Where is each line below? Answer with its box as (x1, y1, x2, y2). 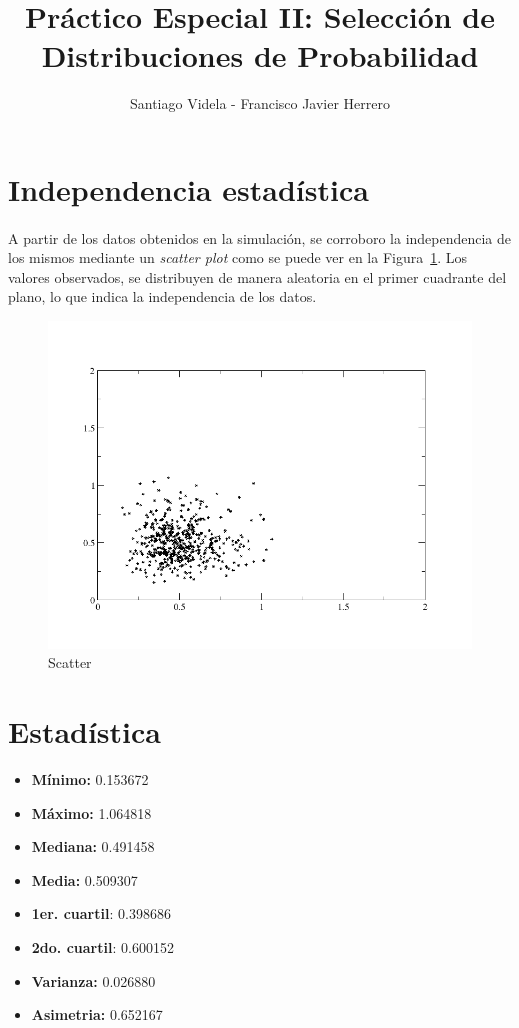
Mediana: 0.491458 (31, 836, 155, 857)
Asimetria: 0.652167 (31, 1004, 163, 1025)
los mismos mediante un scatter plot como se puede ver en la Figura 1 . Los (8, 247, 468, 268)
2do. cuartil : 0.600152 (31, 936, 174, 957)
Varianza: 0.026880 (31, 970, 156, 991)
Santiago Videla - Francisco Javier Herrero (129, 93, 391, 114)
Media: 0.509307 (31, 869, 138, 890)
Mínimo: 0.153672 (31, 769, 149, 789)
